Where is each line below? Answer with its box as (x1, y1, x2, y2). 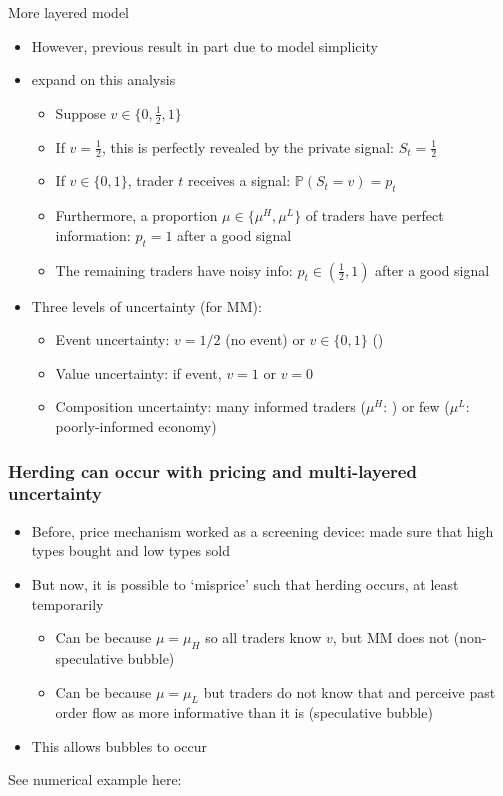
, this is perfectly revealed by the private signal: (101, 136, 394, 157)
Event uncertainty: (55, 329, 170, 350)
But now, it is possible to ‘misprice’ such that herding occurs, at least (31, 573, 459, 594)
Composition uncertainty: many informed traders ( (55, 396, 366, 417)
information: (55, 224, 131, 245)
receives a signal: (188, 170, 291, 191)
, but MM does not (332, 627, 450, 648)
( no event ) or (225, 329, 305, 350)
